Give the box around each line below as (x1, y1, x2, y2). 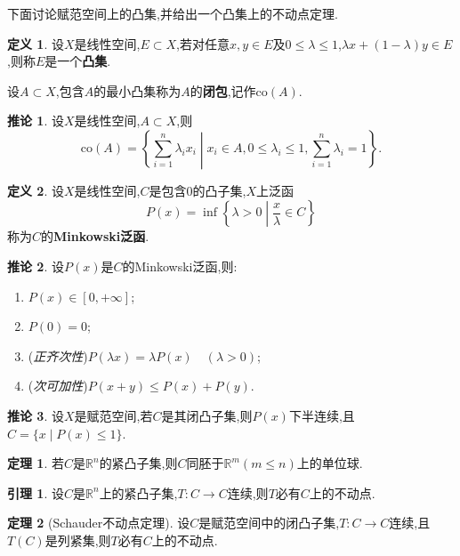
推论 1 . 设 (7, 111, 64, 130)
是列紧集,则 (44, 530, 111, 549)
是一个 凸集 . (44, 52, 111, 70)
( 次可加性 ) (28, 376, 88, 395)
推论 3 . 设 (7, 406, 64, 424)
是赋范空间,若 (74, 406, 153, 424)
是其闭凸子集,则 (161, 406, 253, 424)
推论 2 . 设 (7, 256, 64, 275)
